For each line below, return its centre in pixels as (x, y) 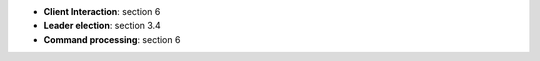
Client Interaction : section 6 (102, 11)
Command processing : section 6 (112, 39)
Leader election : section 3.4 (102, 26)
